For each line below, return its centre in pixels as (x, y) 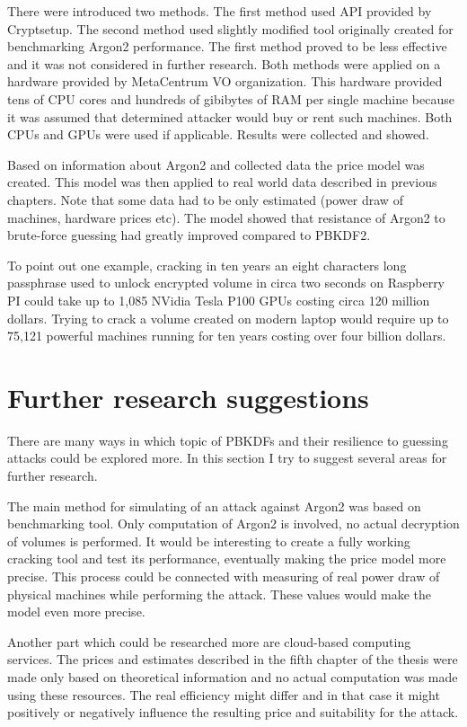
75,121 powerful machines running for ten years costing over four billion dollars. (227, 336)
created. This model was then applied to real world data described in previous (222, 182)
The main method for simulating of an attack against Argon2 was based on (214, 505)
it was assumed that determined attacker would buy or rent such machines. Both (230, 116)
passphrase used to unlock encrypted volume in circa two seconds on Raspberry (226, 283)
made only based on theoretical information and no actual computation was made (233, 676)
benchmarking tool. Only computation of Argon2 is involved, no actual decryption (233, 523)
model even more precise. (76, 612)
